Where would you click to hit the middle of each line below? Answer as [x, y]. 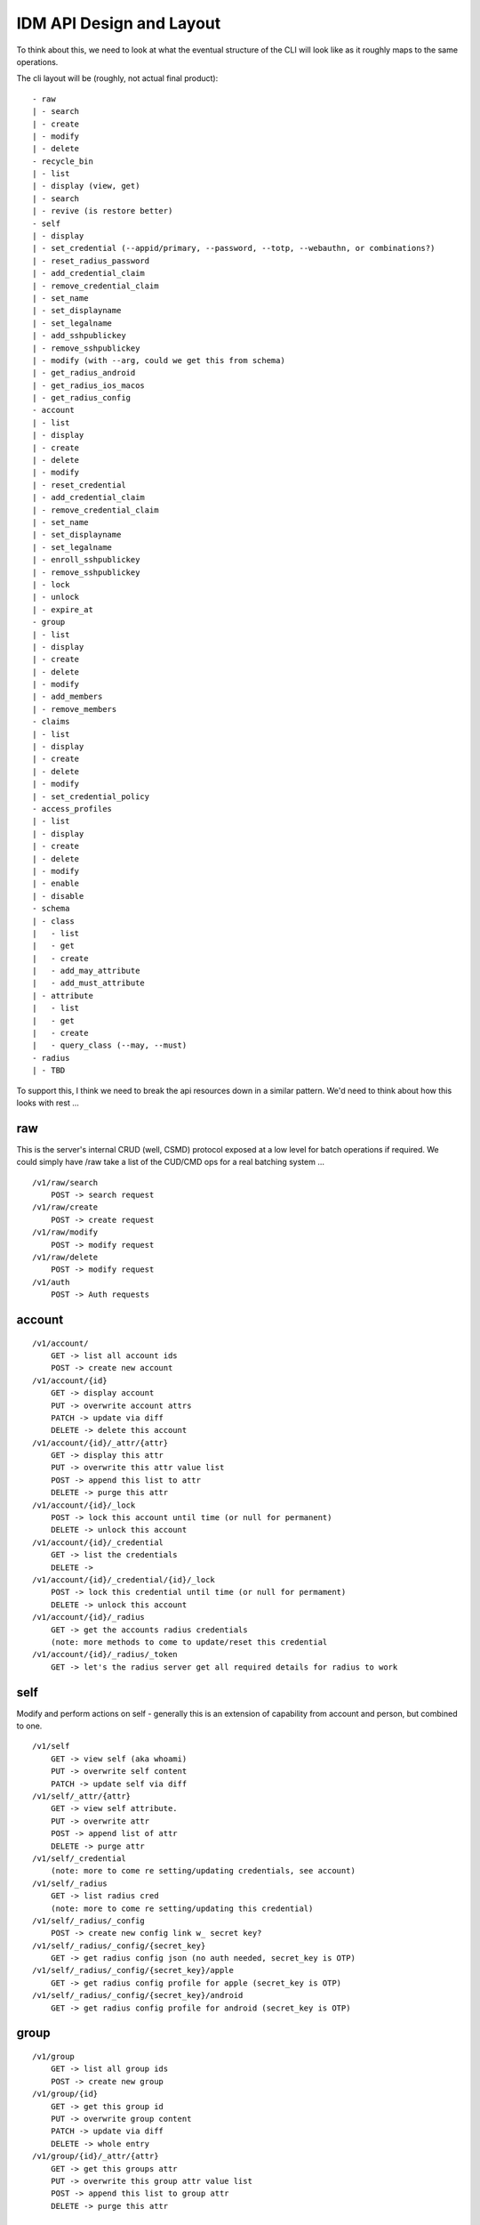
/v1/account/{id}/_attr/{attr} [100, 1443]
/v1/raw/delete [65, 1257]
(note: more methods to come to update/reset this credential [189, 1642]
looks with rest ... [48, 1103]
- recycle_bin [63, 161]
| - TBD [49, 1071]
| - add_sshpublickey [79, 336]
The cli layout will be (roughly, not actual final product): [117, 78]
